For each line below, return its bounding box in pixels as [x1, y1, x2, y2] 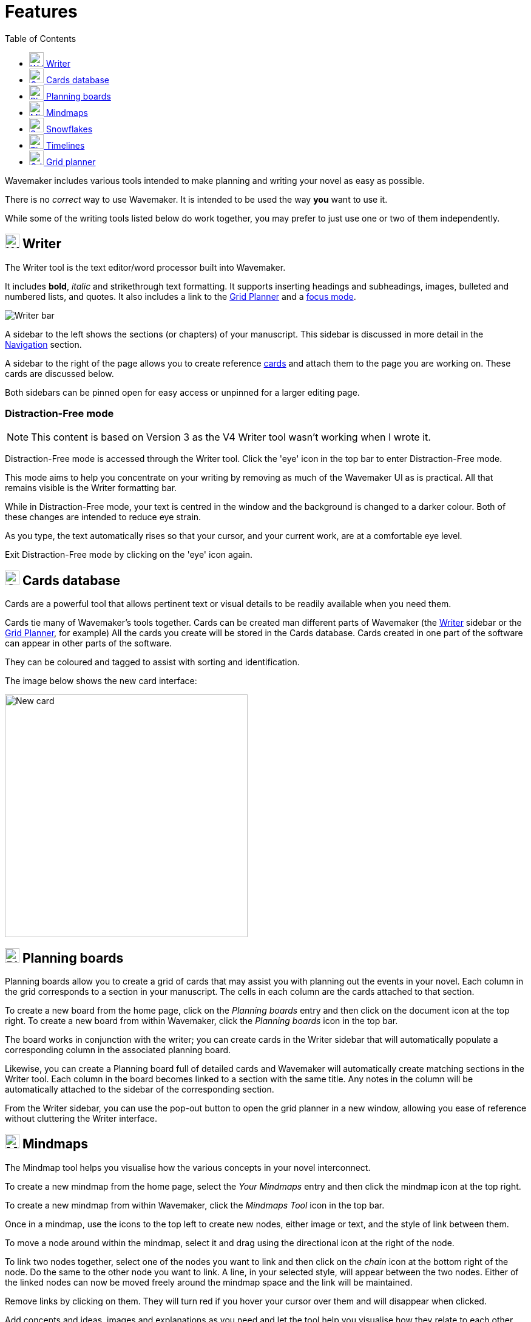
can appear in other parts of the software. [5, 638, 172, 649]
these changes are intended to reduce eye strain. [5, 512, 201, 523]
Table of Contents [5, 33, 76, 44]
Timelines [46, 140, 85, 151]
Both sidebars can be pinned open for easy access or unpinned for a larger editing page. [5, 387, 360, 398]
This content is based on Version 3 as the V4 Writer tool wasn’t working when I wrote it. [31, 431, 431, 444]
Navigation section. [5, 339, 82, 350]
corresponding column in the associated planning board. [5, 1045, 231, 1056]
